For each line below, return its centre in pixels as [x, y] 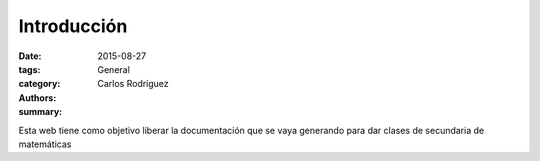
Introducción [73, 26]
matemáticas [45, 144]
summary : [40, 112]
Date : [30, 56]
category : [39, 84]
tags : [29, 69]
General [113, 69]
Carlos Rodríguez [133, 84]
